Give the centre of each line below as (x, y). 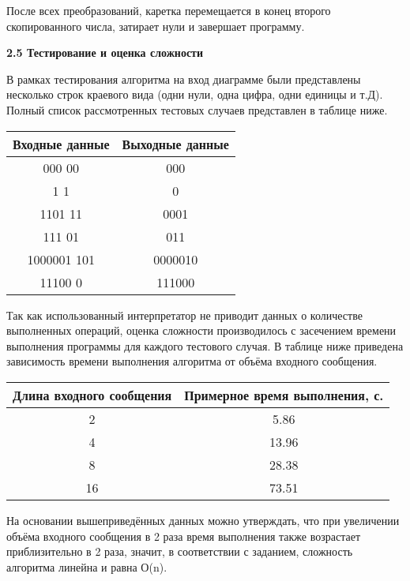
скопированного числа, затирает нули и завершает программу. (156, 26)
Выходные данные (175, 144)
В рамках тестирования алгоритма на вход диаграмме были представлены (184, 79)
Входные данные (61, 144)
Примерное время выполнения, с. (284, 395)
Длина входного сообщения (92, 395)
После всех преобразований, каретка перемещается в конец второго (169, 10)
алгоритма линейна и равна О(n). (87, 566)
